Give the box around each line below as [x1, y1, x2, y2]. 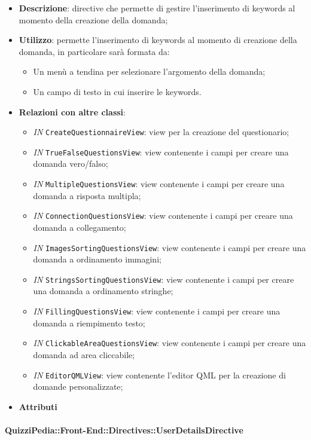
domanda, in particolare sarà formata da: [19, 45, 170, 57]
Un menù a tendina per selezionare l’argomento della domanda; [33, 65, 266, 78]
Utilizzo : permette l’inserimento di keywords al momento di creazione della [19, 33, 297, 46]
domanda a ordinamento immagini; [33, 253, 161, 265]
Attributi [19, 400, 57, 412]
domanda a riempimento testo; [33, 316, 145, 329]
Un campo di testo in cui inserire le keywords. [33, 85, 202, 97]
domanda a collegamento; [33, 221, 126, 233]
